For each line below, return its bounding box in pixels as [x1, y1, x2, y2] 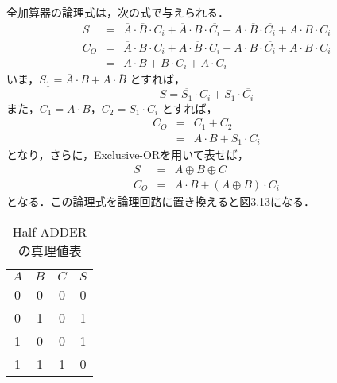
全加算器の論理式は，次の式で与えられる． [6, 4, 229, 20]
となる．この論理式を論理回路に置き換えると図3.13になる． [6, 192, 316, 209]
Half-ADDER [12, 222, 87, 241]
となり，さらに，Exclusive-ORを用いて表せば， [6, 146, 249, 163]
